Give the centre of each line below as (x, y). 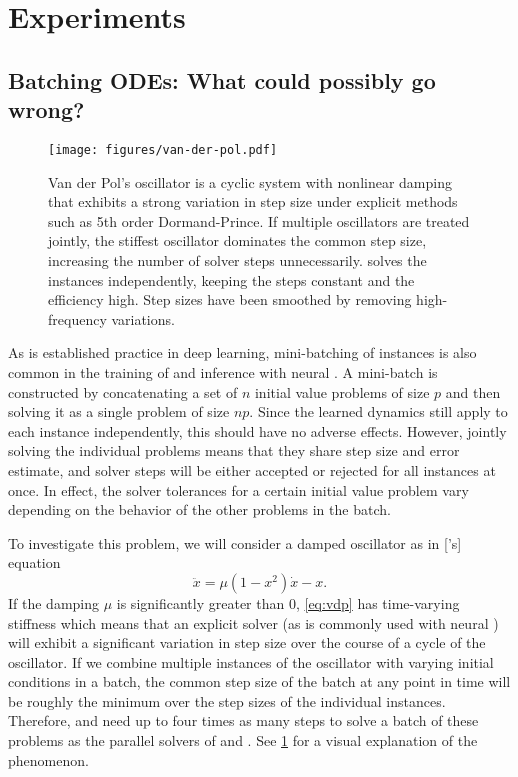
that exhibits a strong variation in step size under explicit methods (253, 201)
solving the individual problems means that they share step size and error (234, 450)
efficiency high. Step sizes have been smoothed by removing (230, 299)
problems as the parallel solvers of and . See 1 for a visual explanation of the (243, 740)
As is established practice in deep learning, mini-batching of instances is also (242, 352)
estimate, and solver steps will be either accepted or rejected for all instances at (252, 469)
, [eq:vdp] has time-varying (377, 602)
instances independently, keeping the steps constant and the (231, 279)
